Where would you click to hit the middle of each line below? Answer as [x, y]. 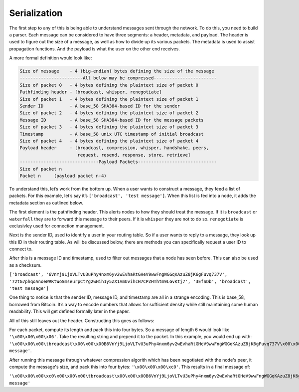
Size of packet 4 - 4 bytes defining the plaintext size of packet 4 [109, 141]
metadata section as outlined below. [46, 202]
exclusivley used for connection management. [57, 226]
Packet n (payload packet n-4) [63, 176]
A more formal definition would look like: [51, 58]
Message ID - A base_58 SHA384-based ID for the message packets [112, 120]
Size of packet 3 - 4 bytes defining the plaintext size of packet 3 [109, 127]
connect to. [21, 249]
